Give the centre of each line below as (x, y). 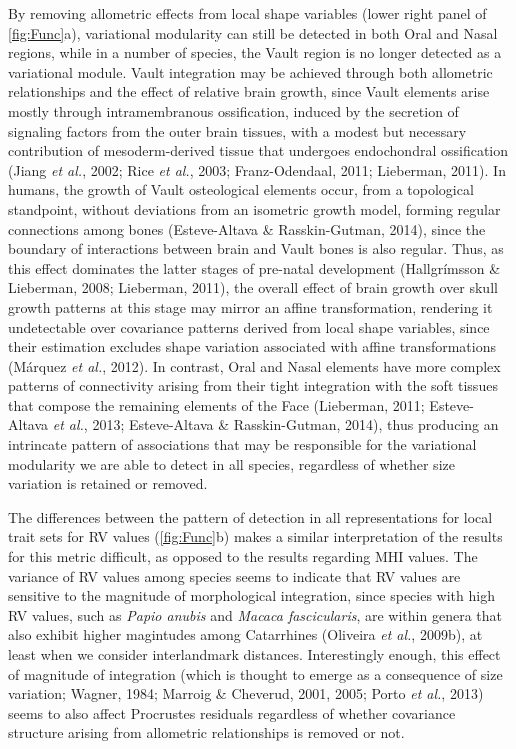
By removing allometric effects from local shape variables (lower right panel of (247, 13)
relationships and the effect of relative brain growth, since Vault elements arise (249, 91)
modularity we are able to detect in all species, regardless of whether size (231, 463)
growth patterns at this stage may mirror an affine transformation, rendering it (250, 306)
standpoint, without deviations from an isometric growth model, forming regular (254, 208)
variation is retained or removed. (108, 483)
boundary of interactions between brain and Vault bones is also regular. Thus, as (256, 248)
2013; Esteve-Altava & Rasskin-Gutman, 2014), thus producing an (295, 424)
